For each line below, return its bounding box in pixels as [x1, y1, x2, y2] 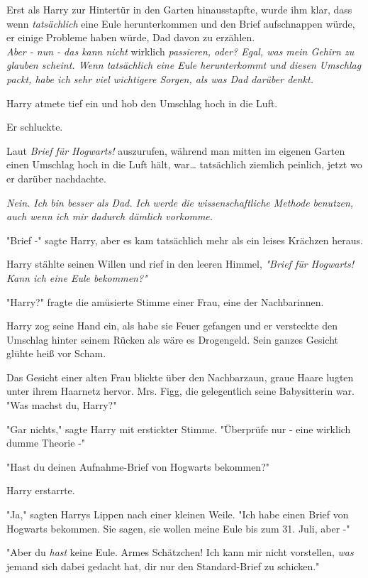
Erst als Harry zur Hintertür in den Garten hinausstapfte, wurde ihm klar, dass [6, 2, 352, 16]
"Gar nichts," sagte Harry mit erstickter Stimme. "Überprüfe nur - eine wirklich [6, 421, 351, 436]
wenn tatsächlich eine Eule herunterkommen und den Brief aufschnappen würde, [6, 16, 355, 31]
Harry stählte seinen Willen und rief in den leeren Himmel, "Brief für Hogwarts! [6, 256, 354, 271]
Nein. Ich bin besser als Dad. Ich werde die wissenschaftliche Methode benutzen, [6, 195, 354, 209]
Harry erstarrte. [6, 483, 75, 498]
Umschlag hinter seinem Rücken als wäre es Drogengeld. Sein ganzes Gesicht [6, 332, 339, 347]
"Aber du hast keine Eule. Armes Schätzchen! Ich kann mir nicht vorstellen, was [6, 545, 354, 560]
